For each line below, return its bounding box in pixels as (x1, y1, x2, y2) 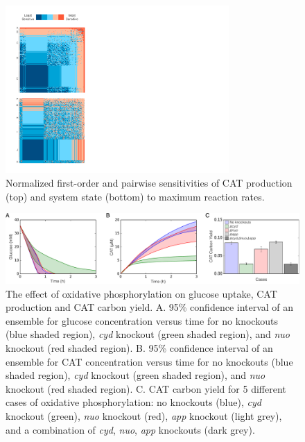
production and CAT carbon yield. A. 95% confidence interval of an (6, 300, 294, 314)
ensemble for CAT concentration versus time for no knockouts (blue (6, 354, 293, 368)
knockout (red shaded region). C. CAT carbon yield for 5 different (6, 381, 286, 396)
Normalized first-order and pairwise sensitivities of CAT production (6, 175, 293, 189)
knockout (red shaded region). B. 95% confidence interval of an (6, 340, 273, 355)
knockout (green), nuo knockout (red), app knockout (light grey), (6, 408, 282, 423)
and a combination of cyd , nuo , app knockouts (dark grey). (6, 422, 255, 436)
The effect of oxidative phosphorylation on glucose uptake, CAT (6, 286, 277, 300)
